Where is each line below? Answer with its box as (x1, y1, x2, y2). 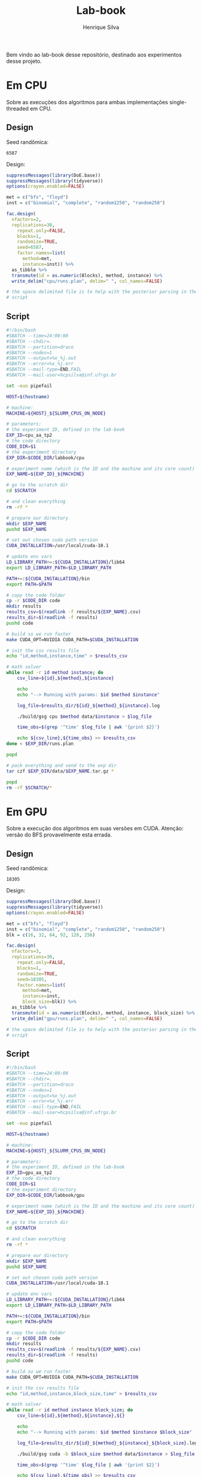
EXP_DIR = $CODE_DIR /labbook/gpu (6, 1192, 85, 1198)
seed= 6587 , (17, 245, 44, 251)
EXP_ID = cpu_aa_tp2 (6, 432, 52, 439)
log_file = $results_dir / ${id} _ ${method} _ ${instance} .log (17, 703, 161, 709)
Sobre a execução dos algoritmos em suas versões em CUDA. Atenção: (6, 825, 184, 832)
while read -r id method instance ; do (6, 670, 103, 676)
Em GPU (6, 805, 47, 818)
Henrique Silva (82, 24, 120, 31)
